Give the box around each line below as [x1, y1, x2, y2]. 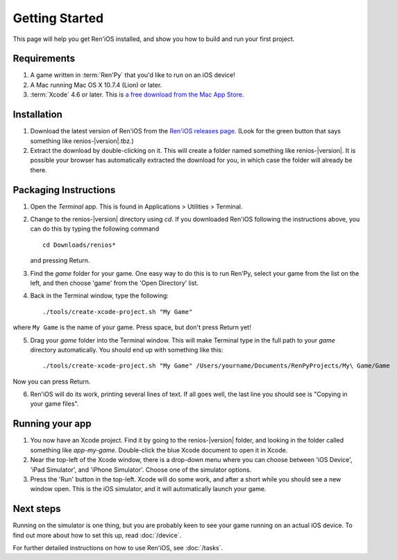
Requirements [12, 53, 76, 65]
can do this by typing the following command [30, 224, 160, 233]
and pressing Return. [30, 256, 90, 265]
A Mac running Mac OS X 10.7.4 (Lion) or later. [30, 81, 162, 89]
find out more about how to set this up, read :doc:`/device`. [12, 531, 182, 539]
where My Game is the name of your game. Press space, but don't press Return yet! [12, 323, 251, 331]
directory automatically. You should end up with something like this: [30, 345, 223, 354]
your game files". [30, 400, 79, 408]
